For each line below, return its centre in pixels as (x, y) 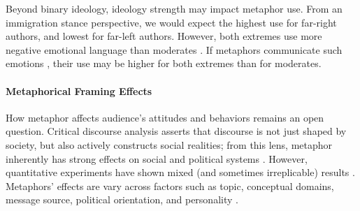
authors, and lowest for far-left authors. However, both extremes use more (164, 36)
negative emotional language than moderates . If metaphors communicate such (174, 49)
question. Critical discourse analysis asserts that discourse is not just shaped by (176, 131)
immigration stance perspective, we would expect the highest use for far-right (171, 22)
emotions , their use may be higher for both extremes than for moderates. (164, 63)
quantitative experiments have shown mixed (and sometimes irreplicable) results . (180, 172)
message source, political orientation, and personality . (122, 199)
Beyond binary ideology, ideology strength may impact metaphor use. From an (174, 8)
